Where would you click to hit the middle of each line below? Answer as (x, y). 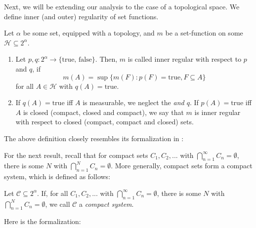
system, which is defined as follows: (57, 176)
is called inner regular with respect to (185, 59)
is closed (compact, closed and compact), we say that (103, 112)
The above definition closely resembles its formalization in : (94, 138)
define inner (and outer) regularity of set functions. (81, 16)
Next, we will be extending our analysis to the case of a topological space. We (122, 6)
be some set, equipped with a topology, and (89, 33)
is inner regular (217, 112)
